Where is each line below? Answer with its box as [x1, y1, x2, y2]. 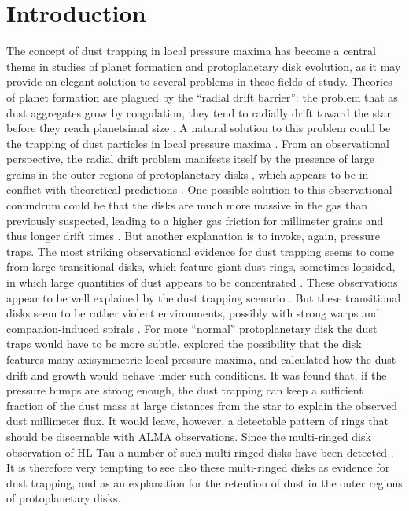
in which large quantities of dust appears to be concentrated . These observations [6, 274, 398, 291]
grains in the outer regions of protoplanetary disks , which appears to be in [6, 165, 369, 182]
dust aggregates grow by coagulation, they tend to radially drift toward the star [6, 104, 391, 120]
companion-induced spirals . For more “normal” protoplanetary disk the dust [6, 320, 378, 336]
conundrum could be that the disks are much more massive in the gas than [6, 197, 367, 213]
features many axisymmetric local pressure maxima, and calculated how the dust [6, 351, 396, 367]
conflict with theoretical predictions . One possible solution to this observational [6, 181, 392, 198]
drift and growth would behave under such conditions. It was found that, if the [6, 366, 387, 383]
